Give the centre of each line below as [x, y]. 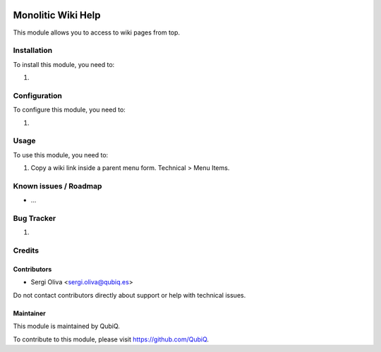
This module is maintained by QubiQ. [66, 326]
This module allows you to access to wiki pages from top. [96, 32]
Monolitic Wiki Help [57, 15]
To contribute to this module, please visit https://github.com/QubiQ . [111, 339]
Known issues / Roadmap [58, 186]
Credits [26, 250]
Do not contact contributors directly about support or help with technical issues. [129, 295]
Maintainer [29, 313]
